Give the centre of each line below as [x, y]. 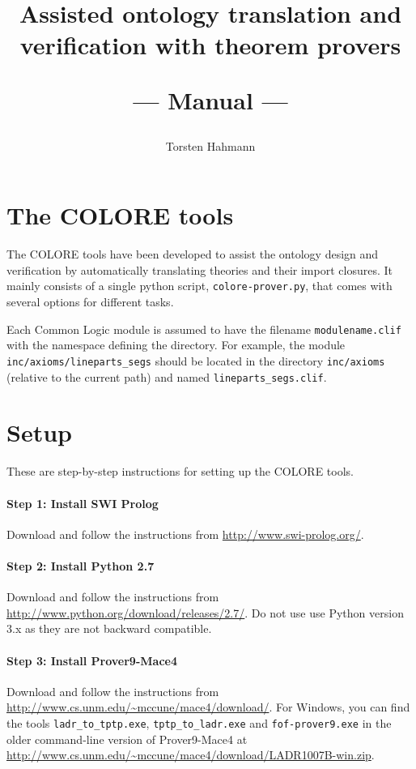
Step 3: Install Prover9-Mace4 [92, 660]
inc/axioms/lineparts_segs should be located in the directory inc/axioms [196, 360]
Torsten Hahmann [210, 145]
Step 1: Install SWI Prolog [83, 503]
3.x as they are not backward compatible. [109, 628]
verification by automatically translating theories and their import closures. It [200, 269]
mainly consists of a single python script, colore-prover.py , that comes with [200, 286]
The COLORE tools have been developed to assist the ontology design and [193, 254]
